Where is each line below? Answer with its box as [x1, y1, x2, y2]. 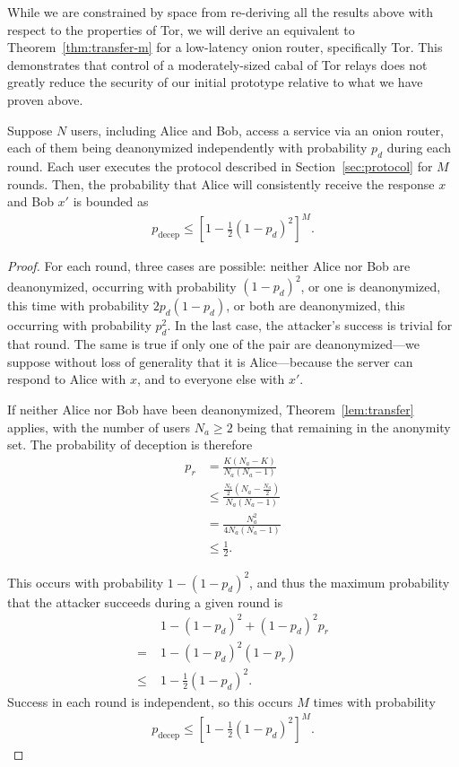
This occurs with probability [7, 572, 164, 591]
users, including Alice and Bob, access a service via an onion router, [70, 120, 444, 139]
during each [386, 138, 451, 157]
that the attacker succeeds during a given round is [7, 592, 283, 611]
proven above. [7, 90, 83, 109]
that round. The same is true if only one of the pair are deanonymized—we [7, 335, 420, 353]
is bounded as [73, 192, 149, 211]
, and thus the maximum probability [249, 572, 450, 591]
